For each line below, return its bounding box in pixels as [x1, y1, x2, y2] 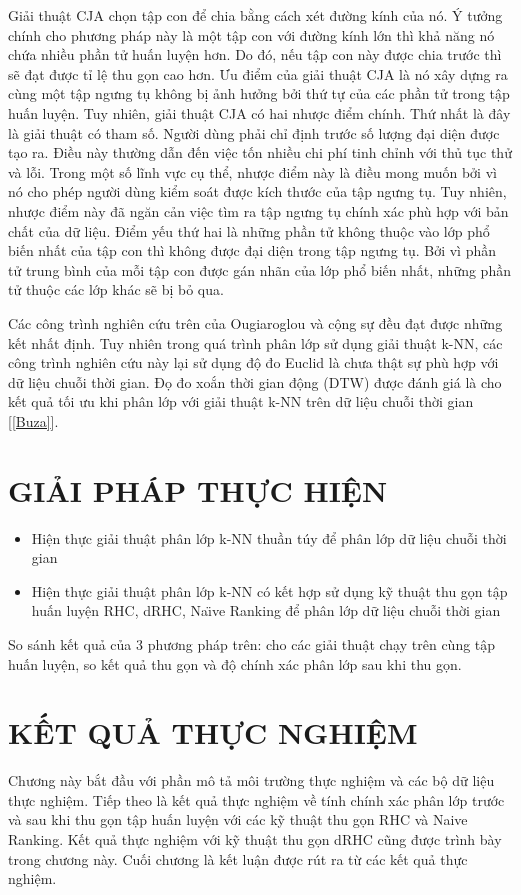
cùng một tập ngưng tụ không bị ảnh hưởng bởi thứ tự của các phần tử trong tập [8, 83, 510, 104]
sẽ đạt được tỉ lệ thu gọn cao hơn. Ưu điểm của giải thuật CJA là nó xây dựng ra [8, 63, 508, 84]
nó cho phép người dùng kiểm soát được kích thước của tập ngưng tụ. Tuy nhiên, [8, 181, 507, 202]
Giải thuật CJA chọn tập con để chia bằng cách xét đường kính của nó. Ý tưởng [8, 5, 503, 25]
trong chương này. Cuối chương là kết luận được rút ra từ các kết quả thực [8, 848, 468, 869]
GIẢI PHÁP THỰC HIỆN [8, 469, 388, 510]
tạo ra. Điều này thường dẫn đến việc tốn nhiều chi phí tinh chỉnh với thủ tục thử [8, 142, 512, 163]
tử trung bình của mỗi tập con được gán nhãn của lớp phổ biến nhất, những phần [8, 259, 511, 280]
